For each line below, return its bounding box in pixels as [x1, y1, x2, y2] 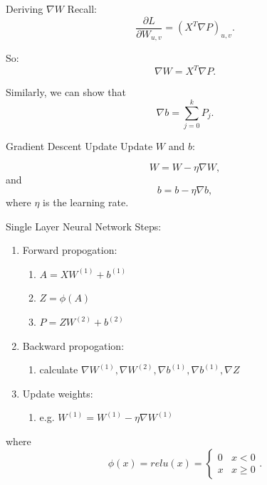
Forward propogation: [22, 242, 117, 257]
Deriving [6, 1, 43, 16]
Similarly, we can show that [6, 85, 126, 100]
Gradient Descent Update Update [6, 138, 153, 153]
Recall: [67, 1, 97, 16]
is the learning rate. [43, 195, 129, 210]
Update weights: [22, 385, 93, 400]
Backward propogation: [22, 338, 125, 353]
